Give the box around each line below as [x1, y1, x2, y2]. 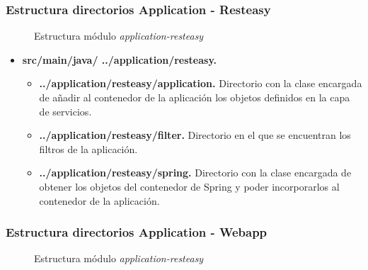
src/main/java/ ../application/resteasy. [22, 52, 217, 67]
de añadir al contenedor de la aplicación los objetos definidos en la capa [39, 90, 350, 104]
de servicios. [39, 103, 92, 118]
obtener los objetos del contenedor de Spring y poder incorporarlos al [39, 179, 340, 193]
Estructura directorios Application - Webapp [6, 223, 268, 241]
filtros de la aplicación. [39, 141, 138, 156]
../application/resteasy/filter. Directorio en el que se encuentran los [39, 128, 351, 142]
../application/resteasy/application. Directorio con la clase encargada [39, 76, 362, 91]
